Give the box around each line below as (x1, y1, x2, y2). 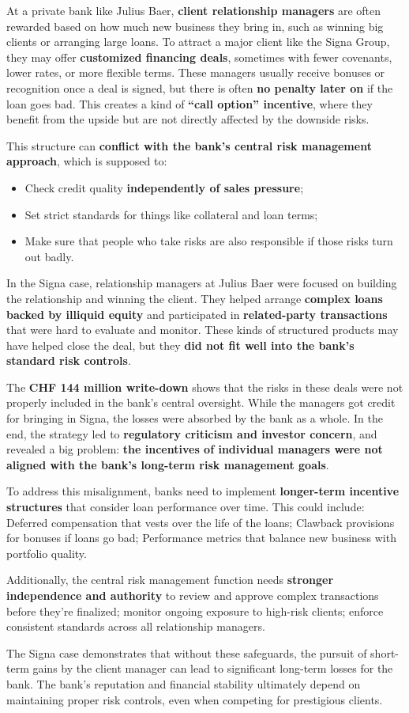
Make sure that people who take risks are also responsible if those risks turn (24, 233, 393, 249)
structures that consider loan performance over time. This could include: (6, 499, 365, 515)
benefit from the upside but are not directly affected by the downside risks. (6, 111, 370, 127)
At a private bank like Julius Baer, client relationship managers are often (6, 2, 381, 18)
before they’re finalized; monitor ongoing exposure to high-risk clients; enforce (6, 602, 384, 619)
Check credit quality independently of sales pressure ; (24, 179, 304, 195)
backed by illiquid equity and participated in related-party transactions (6, 305, 388, 322)
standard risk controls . (6, 352, 131, 369)
